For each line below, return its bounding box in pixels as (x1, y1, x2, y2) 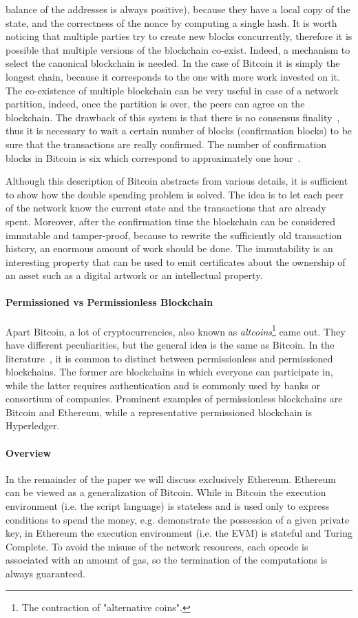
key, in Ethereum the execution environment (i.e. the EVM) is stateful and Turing (6, 526, 352, 540)
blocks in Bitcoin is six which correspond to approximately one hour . (6, 150, 301, 165)
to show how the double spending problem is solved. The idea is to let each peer (6, 187, 344, 201)
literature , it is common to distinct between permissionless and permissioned (6, 351, 333, 365)
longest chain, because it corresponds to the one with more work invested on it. (6, 69, 340, 83)
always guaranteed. (6, 566, 86, 581)
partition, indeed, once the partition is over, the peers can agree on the (6, 96, 305, 111)
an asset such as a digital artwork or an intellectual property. (6, 268, 263, 282)
